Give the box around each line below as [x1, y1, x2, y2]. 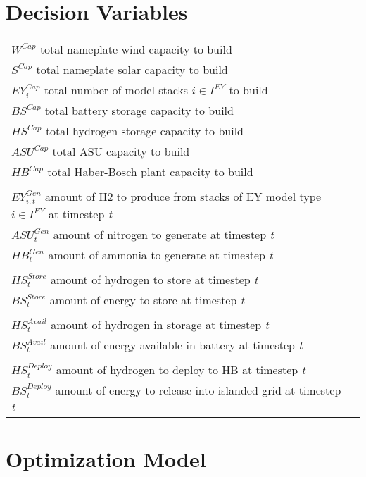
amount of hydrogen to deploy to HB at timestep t [56, 361, 305, 378]
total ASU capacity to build [52, 143, 190, 160]
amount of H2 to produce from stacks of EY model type [45, 188, 322, 205]
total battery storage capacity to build [44, 102, 234, 119]
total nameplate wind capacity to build [39, 41, 232, 58]
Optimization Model [6, 445, 206, 473]
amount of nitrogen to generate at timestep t [53, 226, 274, 243]
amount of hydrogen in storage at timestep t [51, 316, 269, 333]
